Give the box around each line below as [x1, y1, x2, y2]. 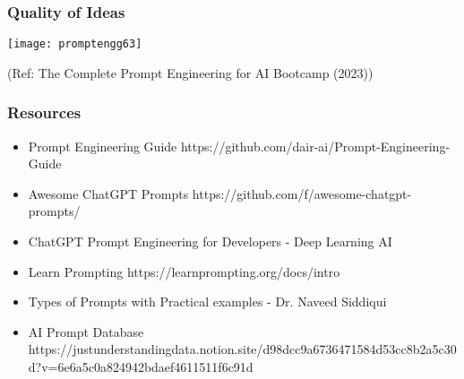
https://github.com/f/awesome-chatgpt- [192, 184, 412, 202]
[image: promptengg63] [7, 38, 142, 51]
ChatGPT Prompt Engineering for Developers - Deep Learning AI [28, 232, 392, 251]
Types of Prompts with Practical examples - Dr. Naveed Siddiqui [28, 292, 387, 311]
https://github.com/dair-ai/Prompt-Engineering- [180, 136, 451, 155]
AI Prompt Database [28, 322, 144, 340]
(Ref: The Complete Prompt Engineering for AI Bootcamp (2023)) [7, 63, 374, 82]
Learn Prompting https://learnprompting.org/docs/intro [28, 262, 340, 280]
